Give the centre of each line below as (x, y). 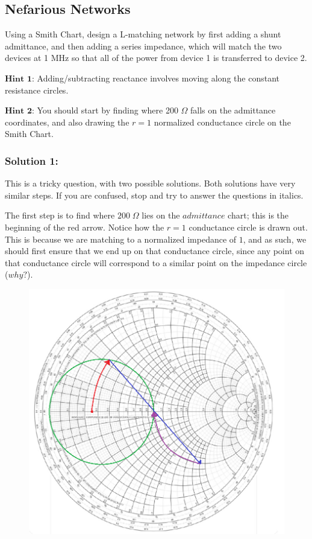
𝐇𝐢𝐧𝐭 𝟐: (20, 111)
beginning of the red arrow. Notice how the (85, 227)
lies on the (161, 215)
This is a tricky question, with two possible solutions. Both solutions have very (150, 183)
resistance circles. (37, 90)
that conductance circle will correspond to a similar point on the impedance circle (156, 262)
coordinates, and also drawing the (67, 122)
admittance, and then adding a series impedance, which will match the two (143, 46)
